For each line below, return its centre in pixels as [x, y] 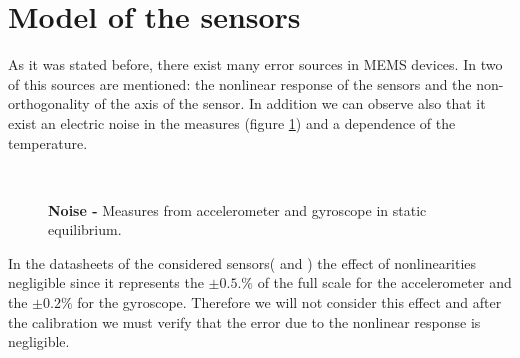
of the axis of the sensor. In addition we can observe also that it [290, 103]
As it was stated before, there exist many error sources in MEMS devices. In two [255, 64]
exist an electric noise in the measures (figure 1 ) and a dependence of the [232, 122]
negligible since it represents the [106, 282]
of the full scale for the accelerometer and [384, 282]
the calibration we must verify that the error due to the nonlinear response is [244, 321]
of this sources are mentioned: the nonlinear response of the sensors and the [240, 83]
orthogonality [49, 103]
